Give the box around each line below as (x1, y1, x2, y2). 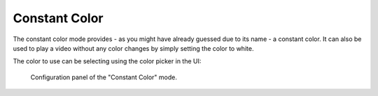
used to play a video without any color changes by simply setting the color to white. (13, 44, 254, 52)
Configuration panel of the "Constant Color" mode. (30, 73, 178, 81)
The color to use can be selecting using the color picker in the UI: (13, 57, 202, 65)
